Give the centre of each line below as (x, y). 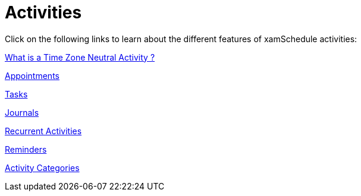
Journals (22, 112)
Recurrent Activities (43, 131)
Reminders (26, 149)
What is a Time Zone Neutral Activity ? (80, 57)
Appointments (32, 75)
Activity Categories (42, 167)
